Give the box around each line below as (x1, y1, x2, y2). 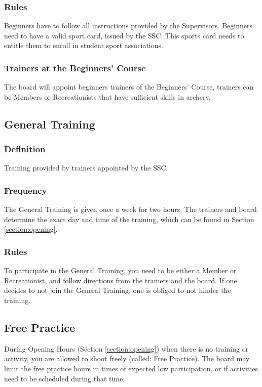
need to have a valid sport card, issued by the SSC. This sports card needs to (4, 30, 244, 40)
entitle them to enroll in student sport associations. (4, 40, 163, 51)
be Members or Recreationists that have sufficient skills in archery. (4, 91, 211, 102)
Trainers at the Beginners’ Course (4, 61, 146, 74)
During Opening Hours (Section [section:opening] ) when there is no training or (4, 343, 249, 354)
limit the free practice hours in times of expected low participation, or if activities (4, 363, 258, 373)
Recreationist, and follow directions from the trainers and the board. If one (4, 275, 237, 285)
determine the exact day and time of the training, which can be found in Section (4, 213, 254, 224)
